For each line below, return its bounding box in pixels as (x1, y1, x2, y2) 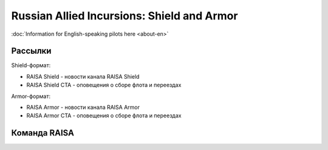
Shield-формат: (11, 62, 51, 69)
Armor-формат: (11, 93, 51, 100)
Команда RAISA (11, 128, 74, 139)
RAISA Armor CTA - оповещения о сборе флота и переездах (26, 112, 182, 119)
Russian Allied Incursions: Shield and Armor (11, 9, 238, 22)
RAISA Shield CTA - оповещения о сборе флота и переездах (26, 82, 182, 89)
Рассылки (11, 46, 52, 56)
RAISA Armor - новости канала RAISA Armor (26, 103, 140, 111)
